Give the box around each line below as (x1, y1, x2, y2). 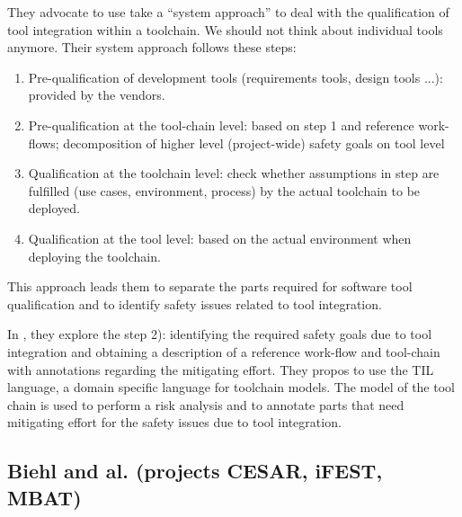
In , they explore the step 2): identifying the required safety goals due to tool (7, 325, 432, 343)
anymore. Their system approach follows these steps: (7, 38, 297, 57)
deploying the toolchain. (28, 246, 161, 265)
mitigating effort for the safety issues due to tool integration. (7, 413, 342, 432)
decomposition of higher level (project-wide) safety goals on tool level (63, 133, 445, 152)
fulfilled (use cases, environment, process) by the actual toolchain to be (28, 181, 421, 200)
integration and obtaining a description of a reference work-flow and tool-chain (7, 342, 440, 361)
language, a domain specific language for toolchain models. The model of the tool (7, 378, 455, 397)
